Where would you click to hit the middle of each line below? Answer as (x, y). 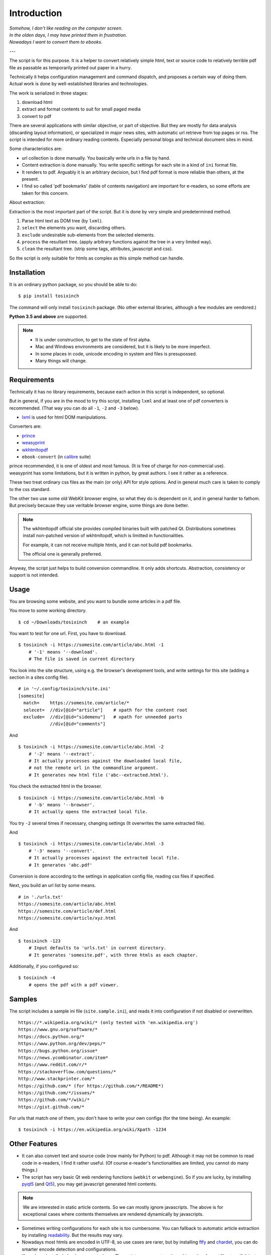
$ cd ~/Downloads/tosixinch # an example (74, 622)
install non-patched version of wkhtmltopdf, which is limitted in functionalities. (104, 536)
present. (31, 179)
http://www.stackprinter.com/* (57, 1079)
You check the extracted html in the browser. (56, 786)
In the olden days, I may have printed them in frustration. (68, 35)
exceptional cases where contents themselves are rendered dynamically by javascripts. (113, 1214)
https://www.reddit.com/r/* (53, 1065)
